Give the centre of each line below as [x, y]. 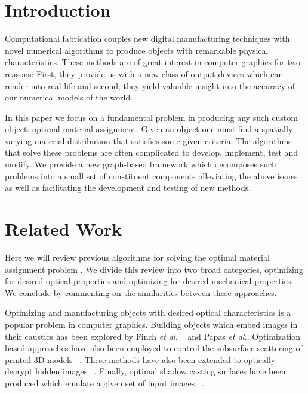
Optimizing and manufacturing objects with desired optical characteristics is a [148, 313]
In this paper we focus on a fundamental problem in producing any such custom [151, 117]
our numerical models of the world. [69, 97]
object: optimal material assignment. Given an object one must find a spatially [149, 129]
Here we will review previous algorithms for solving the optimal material [137, 257]
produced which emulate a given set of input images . [104, 383]
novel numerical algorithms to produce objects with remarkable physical [137, 50]
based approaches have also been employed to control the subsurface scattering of [154, 348]
